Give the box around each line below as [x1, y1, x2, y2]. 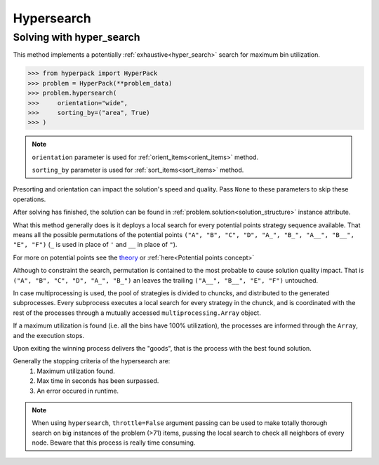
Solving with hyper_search [13, 31, 140, 43]
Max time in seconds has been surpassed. [36, 377, 159, 385]
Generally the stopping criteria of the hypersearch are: [13, 357, 171, 365]
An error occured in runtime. [36, 386, 119, 395]
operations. [13, 195, 46, 203]
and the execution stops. [13, 331, 85, 339]
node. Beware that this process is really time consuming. [32, 438, 196, 447]
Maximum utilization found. [36, 367, 115, 375]
